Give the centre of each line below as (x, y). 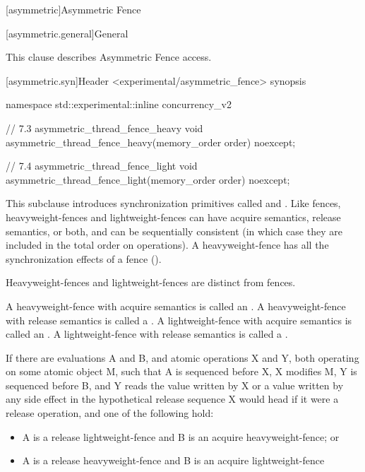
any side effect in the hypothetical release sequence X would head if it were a (172, 399)
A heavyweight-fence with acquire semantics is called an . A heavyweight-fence (176, 306)
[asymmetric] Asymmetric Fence (73, 9)
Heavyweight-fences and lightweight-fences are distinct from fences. (151, 282)
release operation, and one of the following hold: (110, 413)
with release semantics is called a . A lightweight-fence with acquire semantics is (179, 320)
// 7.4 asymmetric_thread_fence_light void (102, 166)
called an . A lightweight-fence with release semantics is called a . (147, 334)
